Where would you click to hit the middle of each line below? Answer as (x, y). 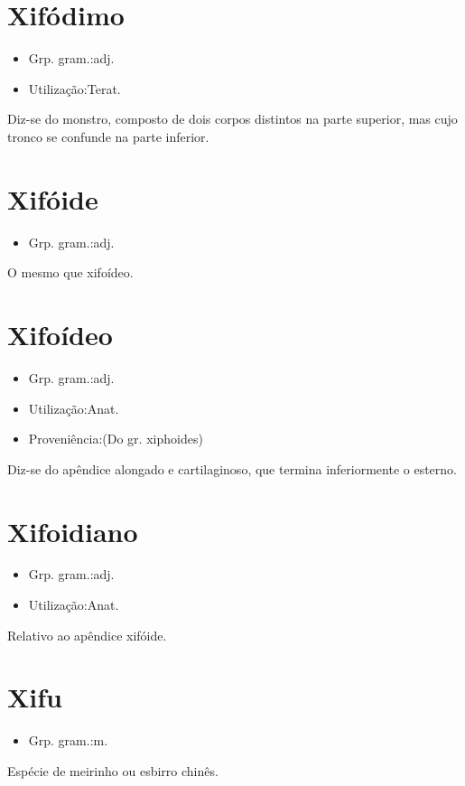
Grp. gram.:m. (68, 740)
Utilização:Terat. (74, 88)
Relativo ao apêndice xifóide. (87, 635)
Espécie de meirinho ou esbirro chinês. (113, 770)
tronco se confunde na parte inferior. (108, 136)
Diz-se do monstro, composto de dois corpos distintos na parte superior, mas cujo (232, 119)
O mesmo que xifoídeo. (70, 272)
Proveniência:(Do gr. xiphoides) (116, 439)
